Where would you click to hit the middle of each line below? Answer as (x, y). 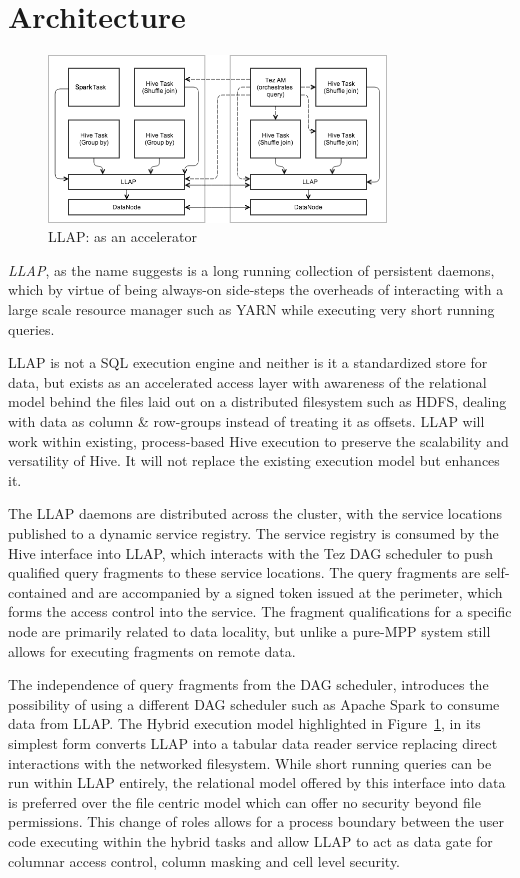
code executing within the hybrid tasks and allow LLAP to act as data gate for (250, 840)
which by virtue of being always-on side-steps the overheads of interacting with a (256, 289)
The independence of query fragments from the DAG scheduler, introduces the (248, 684)
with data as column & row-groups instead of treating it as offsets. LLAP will (246, 421)
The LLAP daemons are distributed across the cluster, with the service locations (255, 513)
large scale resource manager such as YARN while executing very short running (251, 309)
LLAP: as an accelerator (122, 236)
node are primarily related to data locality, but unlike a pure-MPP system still (249, 630)
